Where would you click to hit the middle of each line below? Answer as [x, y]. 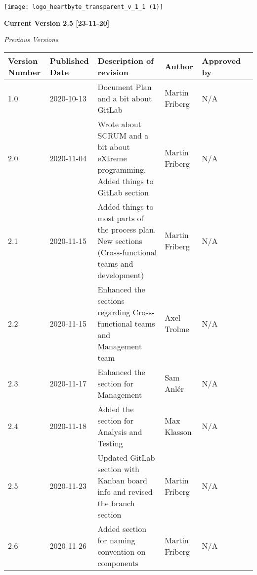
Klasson [178, 431]
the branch [116, 503]
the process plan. [127, 229]
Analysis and [120, 431]
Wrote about [119, 124]
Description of [126, 60]
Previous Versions [31, 39]
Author [179, 66]
